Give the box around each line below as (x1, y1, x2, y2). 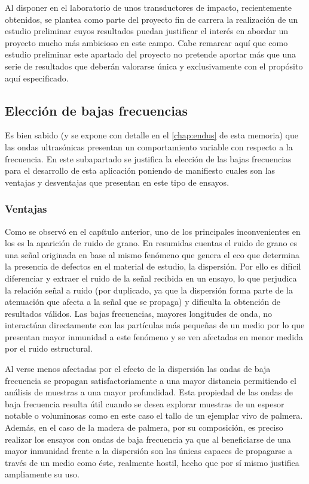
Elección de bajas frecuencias (5, 101, 188, 119)
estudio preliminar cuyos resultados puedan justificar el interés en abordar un (5, 25, 289, 37)
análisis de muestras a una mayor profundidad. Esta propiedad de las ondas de (5, 386, 293, 398)
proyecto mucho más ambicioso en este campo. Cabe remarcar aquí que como (5, 36, 288, 49)
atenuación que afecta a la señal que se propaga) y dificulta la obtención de (5, 295, 281, 308)
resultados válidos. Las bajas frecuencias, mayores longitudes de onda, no (5, 307, 272, 319)
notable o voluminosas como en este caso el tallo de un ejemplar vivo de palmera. (5, 409, 303, 422)
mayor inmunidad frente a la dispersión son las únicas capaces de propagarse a (5, 444, 292, 457)
